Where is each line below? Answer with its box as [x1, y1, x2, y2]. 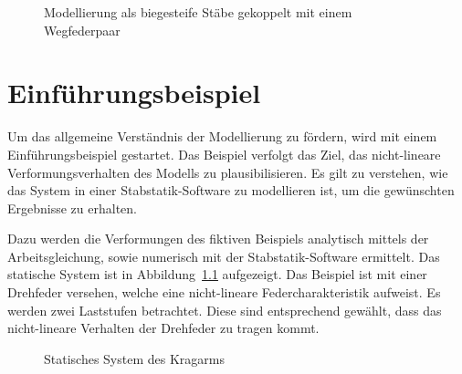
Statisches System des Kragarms [44, 348, 225, 368]
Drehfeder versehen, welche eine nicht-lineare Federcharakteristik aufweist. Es [7, 283, 441, 302]
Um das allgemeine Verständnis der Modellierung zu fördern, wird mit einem [7, 127, 437, 146]
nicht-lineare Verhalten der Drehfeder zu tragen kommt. [7, 318, 320, 338]
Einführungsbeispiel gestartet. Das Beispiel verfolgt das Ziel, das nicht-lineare [7, 144, 441, 163]
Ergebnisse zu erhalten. [7, 198, 137, 217]
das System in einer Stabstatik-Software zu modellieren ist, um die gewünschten [7, 181, 455, 200]
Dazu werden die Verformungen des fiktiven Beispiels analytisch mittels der [7, 229, 429, 248]
